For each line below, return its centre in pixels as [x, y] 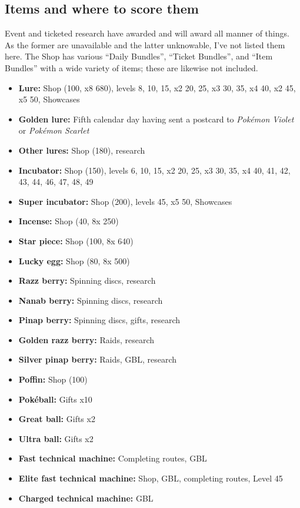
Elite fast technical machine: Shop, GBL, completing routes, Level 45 [151, 478]
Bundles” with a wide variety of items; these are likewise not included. [131, 67]
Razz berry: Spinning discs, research [87, 280]
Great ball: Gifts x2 [57, 419]
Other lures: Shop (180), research [82, 150]
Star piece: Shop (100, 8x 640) [76, 240]
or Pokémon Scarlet [54, 130]
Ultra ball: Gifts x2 [56, 438]
